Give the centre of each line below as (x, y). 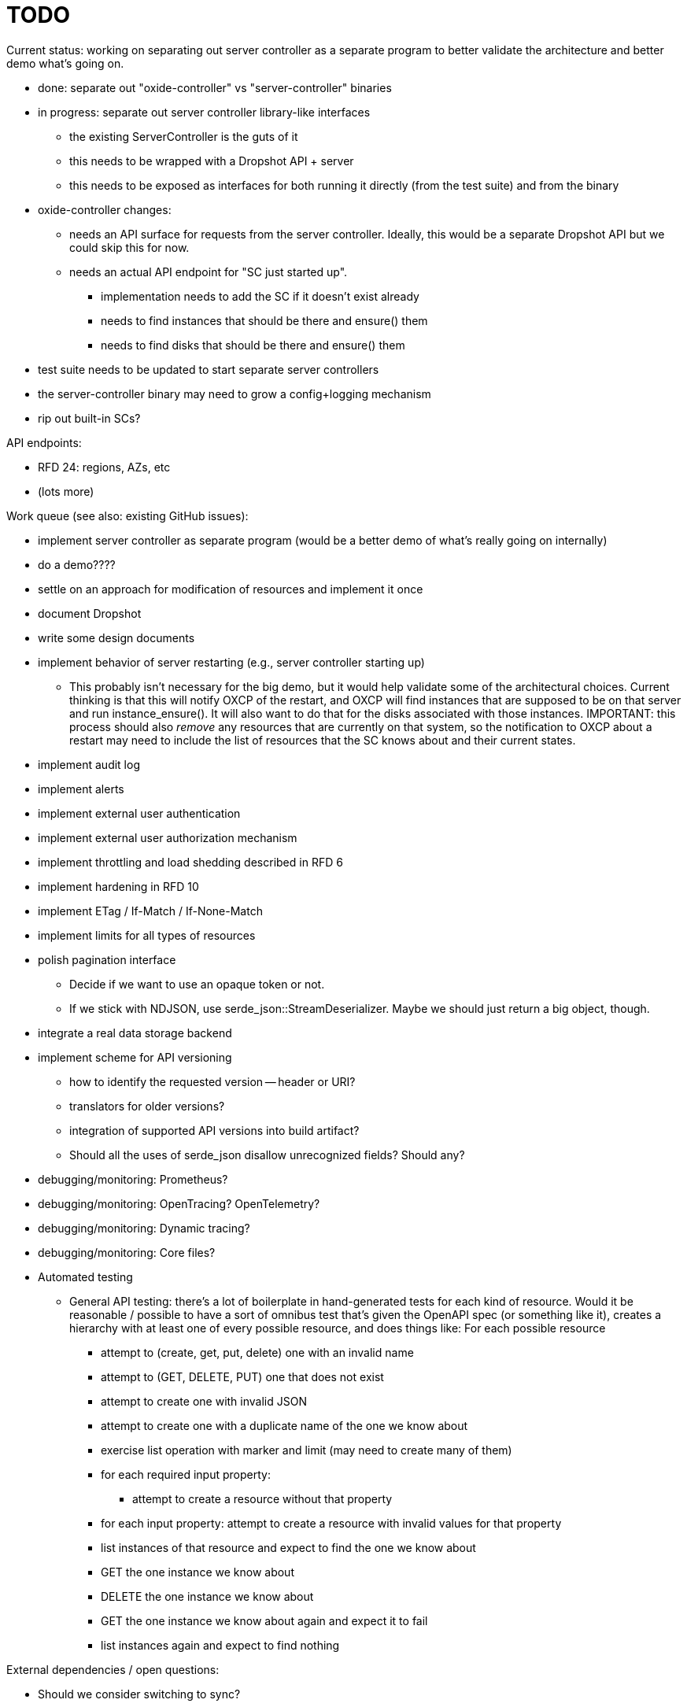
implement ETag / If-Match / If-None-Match (150, 911)
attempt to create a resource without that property (262, 1498)
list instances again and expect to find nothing (220, 1645)
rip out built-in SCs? (89, 418)
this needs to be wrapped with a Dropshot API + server (212, 161)
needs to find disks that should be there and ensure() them (253, 345)
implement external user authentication (139, 813)
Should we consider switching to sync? (139, 1694)
